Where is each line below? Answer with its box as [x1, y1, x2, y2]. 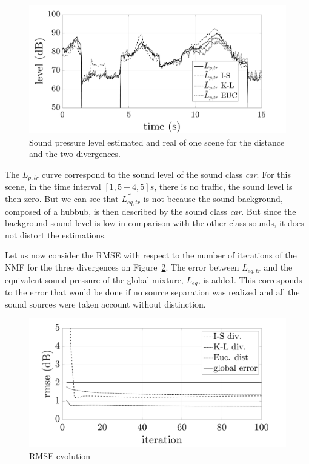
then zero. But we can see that [5, 192, 119, 205]
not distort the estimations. [5, 228, 107, 241]
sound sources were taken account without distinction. [5, 297, 206, 310]
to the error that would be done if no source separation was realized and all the [5, 285, 300, 298]
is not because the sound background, [143, 192, 283, 205]
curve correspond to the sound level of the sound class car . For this [42, 167, 291, 180]
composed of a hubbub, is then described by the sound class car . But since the [5, 204, 296, 217]
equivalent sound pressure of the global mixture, [5, 273, 184, 286]
